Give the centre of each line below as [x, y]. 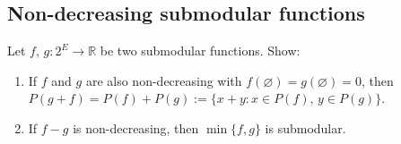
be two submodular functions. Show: [200, 51]
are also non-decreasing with [164, 80]
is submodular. [305, 127]
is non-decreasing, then [136, 127]
